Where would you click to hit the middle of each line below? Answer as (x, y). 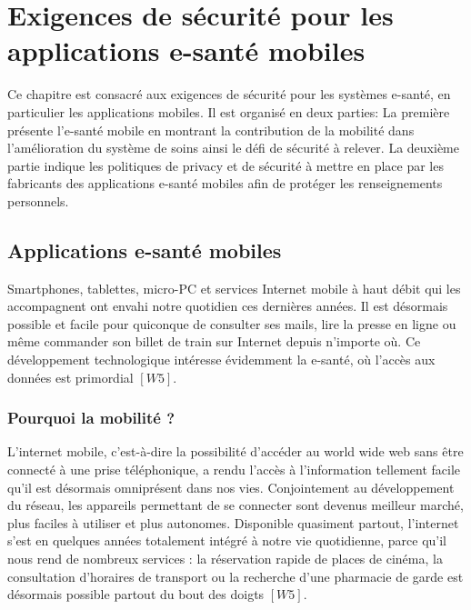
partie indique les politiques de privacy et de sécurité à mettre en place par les (225, 165)
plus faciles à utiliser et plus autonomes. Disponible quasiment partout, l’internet (233, 522)
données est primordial (70, 377)
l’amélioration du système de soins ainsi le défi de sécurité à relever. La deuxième (233, 148)
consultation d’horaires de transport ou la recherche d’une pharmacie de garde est (235, 576)
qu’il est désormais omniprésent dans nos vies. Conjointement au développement (231, 487)
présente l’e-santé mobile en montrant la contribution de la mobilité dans (211, 130)
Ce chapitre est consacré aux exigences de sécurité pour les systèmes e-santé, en (229, 94)
